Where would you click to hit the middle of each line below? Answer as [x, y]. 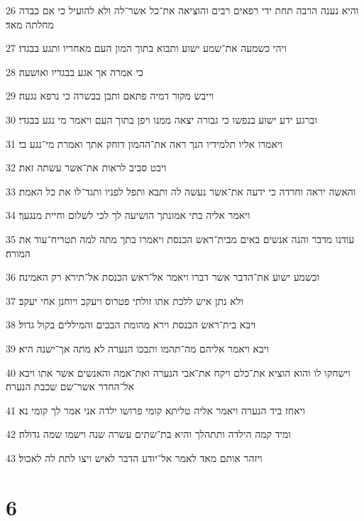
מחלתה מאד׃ [30, 24]
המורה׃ [18, 253]
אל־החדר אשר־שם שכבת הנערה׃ [70, 386]
